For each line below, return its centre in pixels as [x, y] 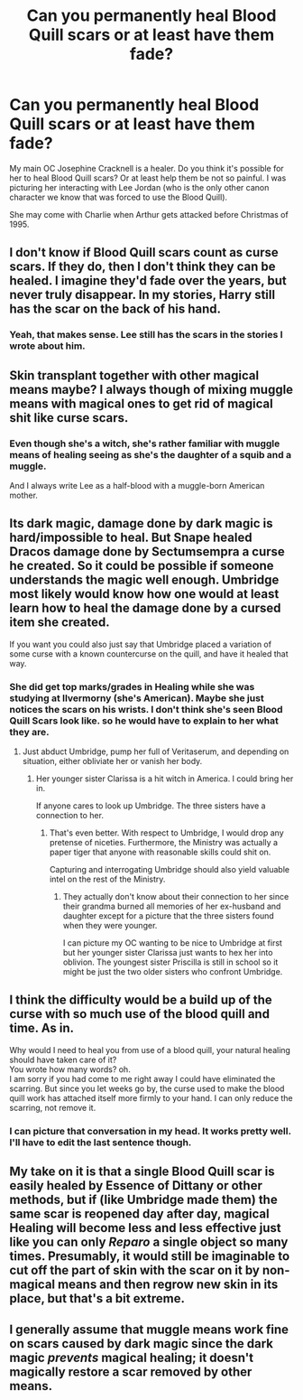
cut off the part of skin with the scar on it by [134, 1270]
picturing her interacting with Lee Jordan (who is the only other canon [139, 187]
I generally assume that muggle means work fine [149, 1329]
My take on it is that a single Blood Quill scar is [142, 1172]
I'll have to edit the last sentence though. [101, 1142]
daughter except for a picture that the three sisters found [169, 916]
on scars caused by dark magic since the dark [141, 1344]
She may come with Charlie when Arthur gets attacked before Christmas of [149, 214]
